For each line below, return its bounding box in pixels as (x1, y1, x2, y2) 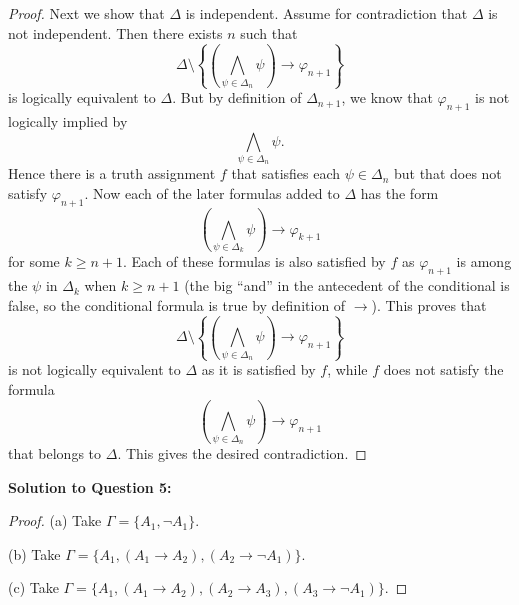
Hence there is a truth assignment (8, 163, 216, 184)
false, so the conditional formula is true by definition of (8, 294, 346, 315)
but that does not (393, 163, 502, 184)
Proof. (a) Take (8, 510, 102, 531)
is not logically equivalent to (8, 359, 181, 380)
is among (456, 251, 512, 272)
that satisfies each (231, 163, 341, 184)
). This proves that (371, 294, 487, 315)
